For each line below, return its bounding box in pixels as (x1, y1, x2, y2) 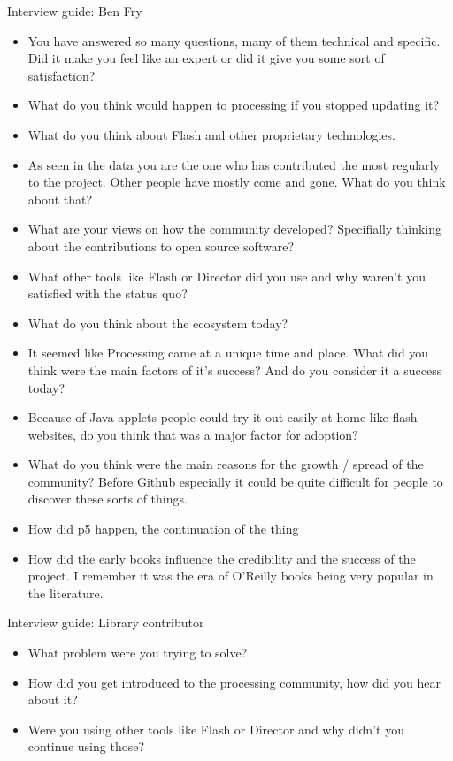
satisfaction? (27, 65, 96, 84)
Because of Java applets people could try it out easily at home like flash (27, 408, 418, 427)
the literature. (27, 583, 104, 602)
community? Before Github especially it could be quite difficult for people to (27, 472, 443, 490)
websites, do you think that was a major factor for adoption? (27, 425, 358, 443)
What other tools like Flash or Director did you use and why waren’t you (27, 266, 426, 285)
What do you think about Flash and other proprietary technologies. (27, 125, 395, 143)
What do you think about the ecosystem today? (27, 313, 288, 332)
